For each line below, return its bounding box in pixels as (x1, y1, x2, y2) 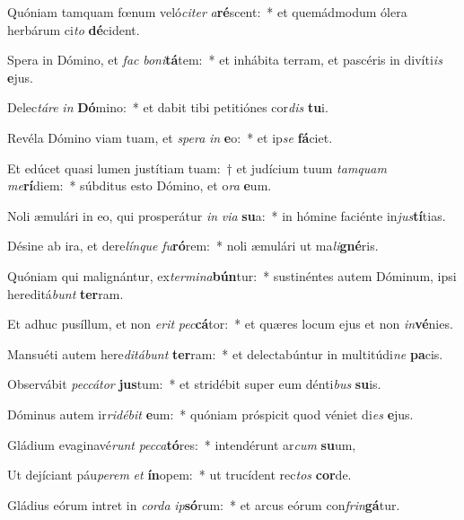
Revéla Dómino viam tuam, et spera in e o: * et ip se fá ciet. (7, 128, 333, 146)
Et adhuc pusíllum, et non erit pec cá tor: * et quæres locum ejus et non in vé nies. (7, 314, 453, 333)
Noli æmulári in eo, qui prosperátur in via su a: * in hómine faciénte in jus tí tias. (7, 206, 446, 225)
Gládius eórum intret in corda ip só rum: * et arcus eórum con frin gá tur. (7, 495, 400, 514)
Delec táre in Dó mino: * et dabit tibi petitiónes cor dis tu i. (7, 98, 328, 117)
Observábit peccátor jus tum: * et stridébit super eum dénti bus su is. (7, 375, 381, 393)
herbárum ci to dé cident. (7, 20, 140, 39)
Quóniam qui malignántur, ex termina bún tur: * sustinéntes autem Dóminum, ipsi (7, 266, 457, 285)
